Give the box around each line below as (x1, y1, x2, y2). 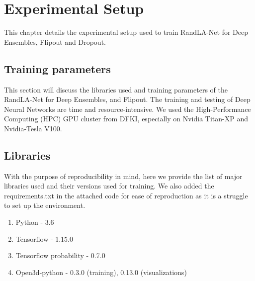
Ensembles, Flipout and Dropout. (4, 36, 106, 47)
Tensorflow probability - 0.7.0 (15, 250, 105, 261)
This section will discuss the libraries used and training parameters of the (4, 84, 228, 94)
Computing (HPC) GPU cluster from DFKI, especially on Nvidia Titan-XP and (4, 113, 248, 124)
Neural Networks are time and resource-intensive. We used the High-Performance (4, 103, 251, 114)
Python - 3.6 (15, 217, 54, 227)
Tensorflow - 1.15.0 (15, 233, 74, 244)
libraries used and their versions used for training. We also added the (4, 181, 214, 191)
